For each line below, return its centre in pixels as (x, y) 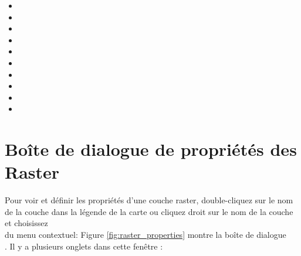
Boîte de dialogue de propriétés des (151, 149)
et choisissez (26, 223)
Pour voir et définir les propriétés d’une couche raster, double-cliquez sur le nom (149, 200)
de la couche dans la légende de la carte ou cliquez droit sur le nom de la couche (149, 211)
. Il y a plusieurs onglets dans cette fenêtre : (84, 246)
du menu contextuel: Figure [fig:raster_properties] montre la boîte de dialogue (146, 235)
